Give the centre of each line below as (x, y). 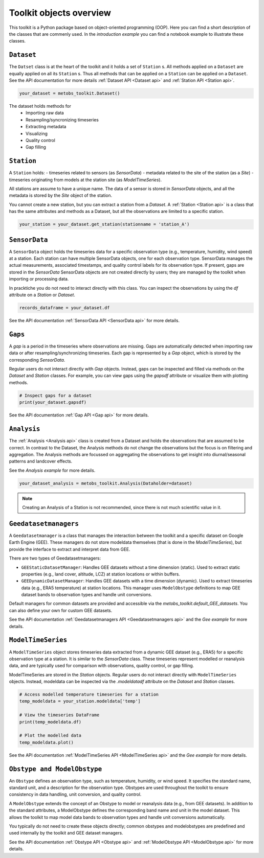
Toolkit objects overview (60, 13)
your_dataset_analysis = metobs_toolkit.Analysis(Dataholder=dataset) (106, 483)
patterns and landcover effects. (41, 461)
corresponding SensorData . (37, 360)
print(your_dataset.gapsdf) (53, 402)
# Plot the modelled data (50, 736)
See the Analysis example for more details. (52, 470)
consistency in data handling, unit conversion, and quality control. (75, 794)
